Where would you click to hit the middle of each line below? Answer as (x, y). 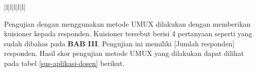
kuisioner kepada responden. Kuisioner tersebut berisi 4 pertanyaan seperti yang (128, 33)
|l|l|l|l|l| (15, 7)
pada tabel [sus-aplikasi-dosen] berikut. (65, 63)
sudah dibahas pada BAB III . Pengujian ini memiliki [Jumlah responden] (119, 43)
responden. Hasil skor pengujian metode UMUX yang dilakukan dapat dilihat (124, 53)
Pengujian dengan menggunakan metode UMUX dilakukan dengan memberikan (127, 23)
